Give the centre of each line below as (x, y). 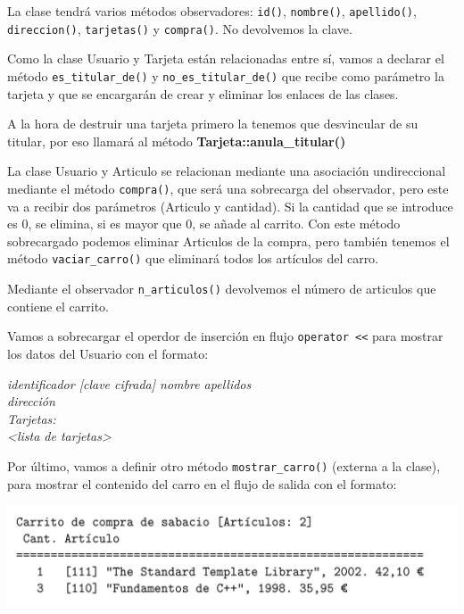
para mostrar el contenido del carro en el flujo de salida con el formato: (202, 483)
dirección (31, 401)
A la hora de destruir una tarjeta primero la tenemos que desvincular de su (213, 124)
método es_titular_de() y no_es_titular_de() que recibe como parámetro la (226, 75)
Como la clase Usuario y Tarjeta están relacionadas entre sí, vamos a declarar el (226, 58)
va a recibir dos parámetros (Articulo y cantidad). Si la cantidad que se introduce (230, 206)
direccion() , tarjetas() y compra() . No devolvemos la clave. (180, 28)
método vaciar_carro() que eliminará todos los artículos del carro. (193, 258)
